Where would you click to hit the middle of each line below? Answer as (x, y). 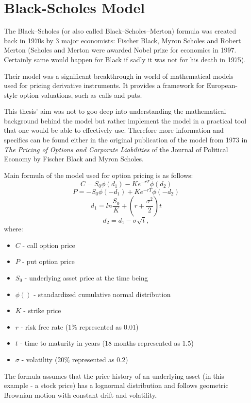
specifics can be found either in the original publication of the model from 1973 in (126, 140)
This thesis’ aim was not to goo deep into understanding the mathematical (115, 111)
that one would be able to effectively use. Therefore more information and (114, 130)
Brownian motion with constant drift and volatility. (81, 394)
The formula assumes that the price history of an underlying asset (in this (114, 376)
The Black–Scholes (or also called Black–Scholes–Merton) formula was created (120, 31)
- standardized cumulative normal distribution (102, 294)
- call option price (49, 245)
